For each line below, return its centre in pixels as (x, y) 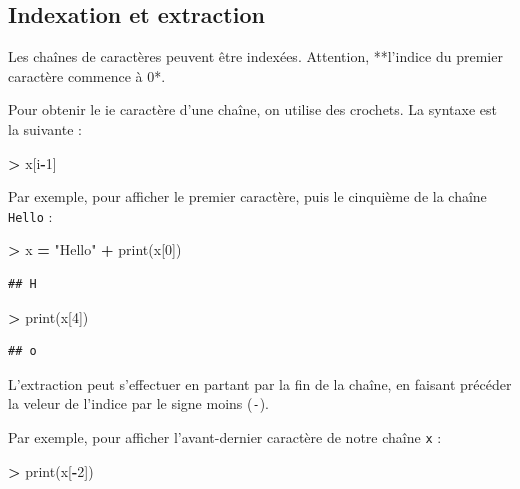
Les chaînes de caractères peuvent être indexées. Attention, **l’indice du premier (255, 56)
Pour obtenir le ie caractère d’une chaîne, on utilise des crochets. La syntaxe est (252, 109)
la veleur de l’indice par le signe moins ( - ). (138, 403)
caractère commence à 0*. (87, 75)
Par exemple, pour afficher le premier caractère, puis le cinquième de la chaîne (247, 196)
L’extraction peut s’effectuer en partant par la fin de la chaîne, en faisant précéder (260, 383)
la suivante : (45, 128)
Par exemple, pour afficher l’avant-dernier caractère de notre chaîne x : (225, 437)
